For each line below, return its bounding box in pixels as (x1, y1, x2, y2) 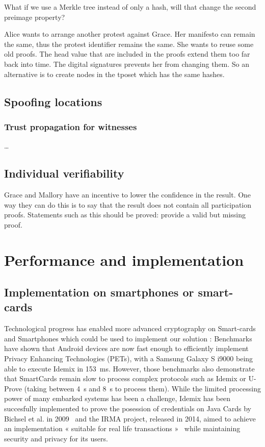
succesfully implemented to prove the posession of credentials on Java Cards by (4, 403, 251, 414)
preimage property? (4, 11, 65, 22)
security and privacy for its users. (4, 433, 108, 443)
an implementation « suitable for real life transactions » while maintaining (4, 423, 241, 434)
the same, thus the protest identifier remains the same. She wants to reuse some (4, 38, 254, 49)
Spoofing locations (4, 93, 102, 109)
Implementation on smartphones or (4, 284, 194, 300)
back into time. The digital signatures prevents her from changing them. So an (4, 58, 250, 69)
